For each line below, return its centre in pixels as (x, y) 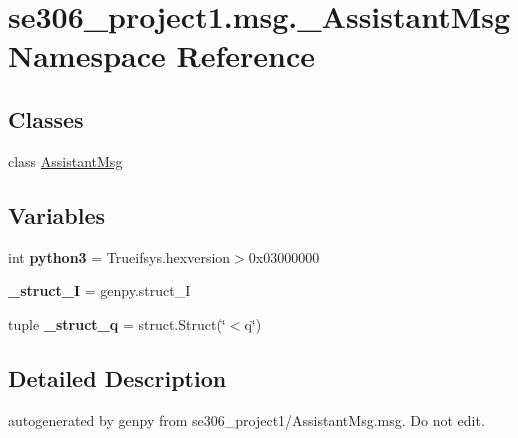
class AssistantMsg (65, 160)
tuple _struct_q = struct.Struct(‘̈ (117, 323)
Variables (57, 214)
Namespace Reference (161, 55)
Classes (46, 118)
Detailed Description (117, 377)
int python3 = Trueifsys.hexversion (119, 256)
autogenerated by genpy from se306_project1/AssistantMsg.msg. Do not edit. (246, 419)
